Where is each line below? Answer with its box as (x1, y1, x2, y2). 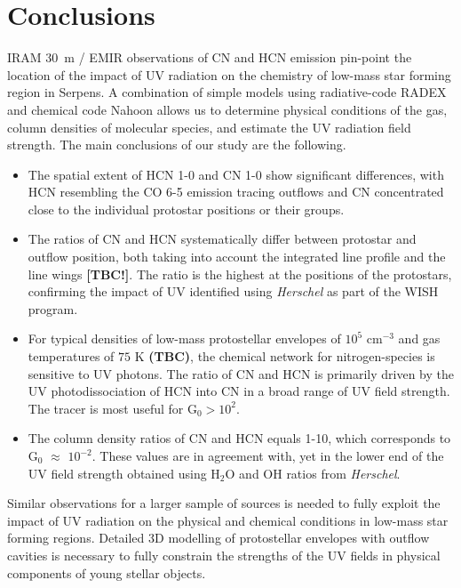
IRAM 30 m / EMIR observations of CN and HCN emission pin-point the (7, 48, 412, 67)
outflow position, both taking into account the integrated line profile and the (28, 247, 446, 266)
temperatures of (28, 347, 115, 366)
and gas (398, 329, 441, 348)
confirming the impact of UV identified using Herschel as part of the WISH (28, 282, 439, 301)
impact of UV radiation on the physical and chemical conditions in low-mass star (7, 511, 449, 529)
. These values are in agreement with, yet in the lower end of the (91, 447, 444, 464)
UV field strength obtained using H (28, 463, 220, 482)
